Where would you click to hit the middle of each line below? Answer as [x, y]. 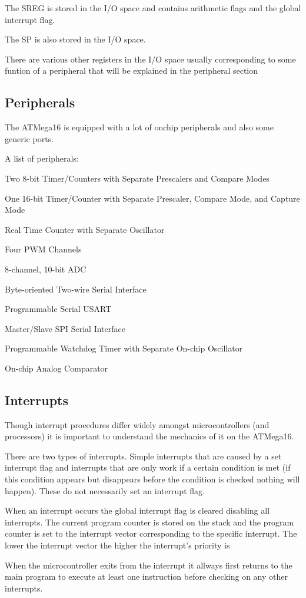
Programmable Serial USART [58, 309]
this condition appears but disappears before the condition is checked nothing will [152, 479]
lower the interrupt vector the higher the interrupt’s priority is [117, 545]
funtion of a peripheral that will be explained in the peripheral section [132, 70]
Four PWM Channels [43, 249]
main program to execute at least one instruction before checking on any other [146, 576]
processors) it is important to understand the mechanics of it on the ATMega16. [149, 436]
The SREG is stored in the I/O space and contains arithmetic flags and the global [153, 8]
